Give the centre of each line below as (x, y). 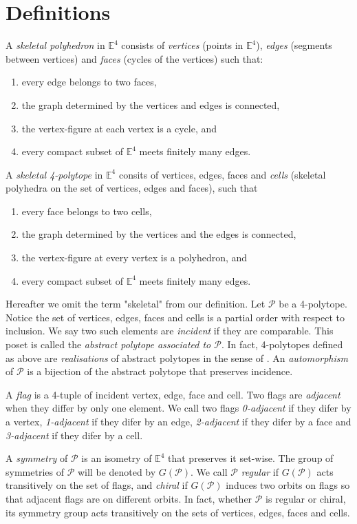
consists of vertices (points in (182, 45)
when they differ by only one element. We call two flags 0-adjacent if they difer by (178, 408)
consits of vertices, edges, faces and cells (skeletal (222, 174)
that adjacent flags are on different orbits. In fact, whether (129, 498)
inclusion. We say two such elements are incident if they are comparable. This (170, 331)
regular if (260, 471)
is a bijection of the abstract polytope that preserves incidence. (160, 371)
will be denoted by (117, 471)
